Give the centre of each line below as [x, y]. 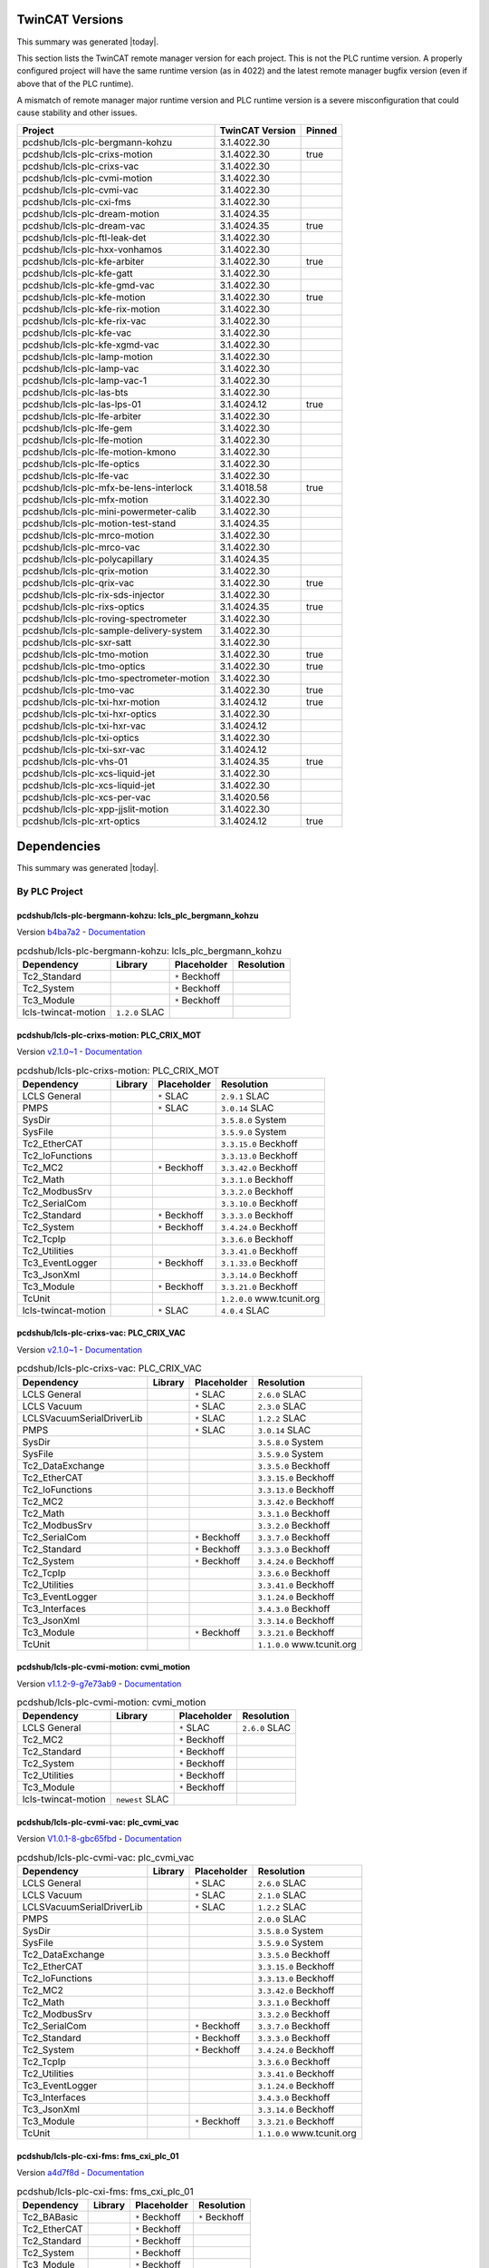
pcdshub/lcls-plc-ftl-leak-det [84, 238]
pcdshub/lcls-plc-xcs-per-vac [86, 797]
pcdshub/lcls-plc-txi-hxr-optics [90, 714]
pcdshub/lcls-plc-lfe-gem [77, 428]
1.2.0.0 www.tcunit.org [270, 1298]
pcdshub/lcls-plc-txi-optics [81, 738]
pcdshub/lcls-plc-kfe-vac [77, 333]
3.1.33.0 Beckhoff [259, 1263]
